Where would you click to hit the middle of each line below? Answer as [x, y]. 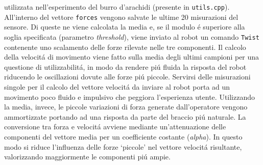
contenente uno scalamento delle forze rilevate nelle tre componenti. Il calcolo [125, 47]
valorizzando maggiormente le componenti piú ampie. [87, 157]
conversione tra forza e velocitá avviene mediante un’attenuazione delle [115, 127]
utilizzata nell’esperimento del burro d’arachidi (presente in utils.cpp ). [117, 7]
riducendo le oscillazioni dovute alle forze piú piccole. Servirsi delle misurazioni [127, 77]
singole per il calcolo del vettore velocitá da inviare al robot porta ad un [117, 86]
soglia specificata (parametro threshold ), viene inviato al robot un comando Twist [132, 36]
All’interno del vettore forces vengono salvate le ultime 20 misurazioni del [121, 17]
